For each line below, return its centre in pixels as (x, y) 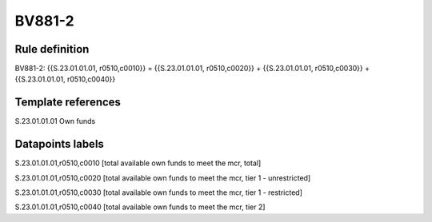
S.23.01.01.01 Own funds (55, 121)
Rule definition (52, 49)
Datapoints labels (59, 144)
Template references (68, 103)
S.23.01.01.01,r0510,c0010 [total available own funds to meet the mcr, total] (138, 163)
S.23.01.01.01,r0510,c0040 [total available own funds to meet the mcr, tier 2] (140, 207)
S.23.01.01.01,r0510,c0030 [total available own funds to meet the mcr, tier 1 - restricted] (159, 192)
